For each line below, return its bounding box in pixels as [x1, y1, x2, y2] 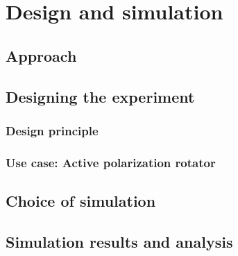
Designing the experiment [6, 85, 195, 107]
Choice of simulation [6, 190, 156, 212]
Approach [6, 44, 77, 66]
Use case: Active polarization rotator [6, 153, 216, 171]
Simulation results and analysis [6, 230, 233, 252]
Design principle [6, 121, 99, 139]
